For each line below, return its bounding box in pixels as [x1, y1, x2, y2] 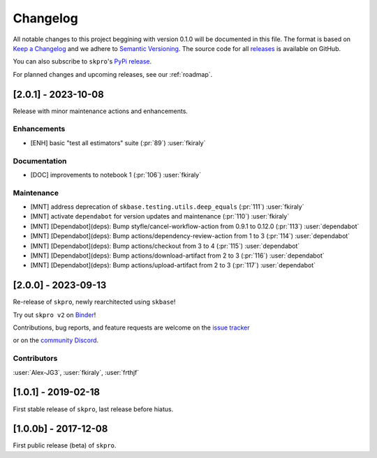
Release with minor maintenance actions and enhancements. [13, 107, 188, 115]
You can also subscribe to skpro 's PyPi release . [13, 57, 152, 66]
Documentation [13, 156, 67, 165]
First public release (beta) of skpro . [13, 441, 117, 450]
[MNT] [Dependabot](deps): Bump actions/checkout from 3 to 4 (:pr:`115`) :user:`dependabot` [30, 242, 300, 250]
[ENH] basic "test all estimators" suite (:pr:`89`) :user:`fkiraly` [30, 138, 206, 147]
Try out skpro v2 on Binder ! [13, 311, 96, 319]
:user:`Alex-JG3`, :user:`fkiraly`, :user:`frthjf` [13, 368, 140, 376]
